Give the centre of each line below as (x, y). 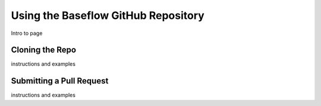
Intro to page (27, 33)
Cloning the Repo (44, 50)
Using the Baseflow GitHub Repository (108, 15)
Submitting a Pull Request (60, 81)
